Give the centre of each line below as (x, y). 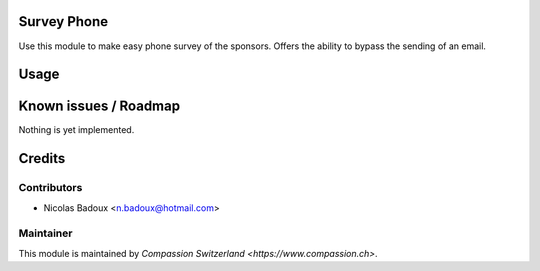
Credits (42, 158)
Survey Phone (63, 21)
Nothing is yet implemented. (76, 130)
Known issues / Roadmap (99, 106)
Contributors (50, 188)
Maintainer (45, 233)
